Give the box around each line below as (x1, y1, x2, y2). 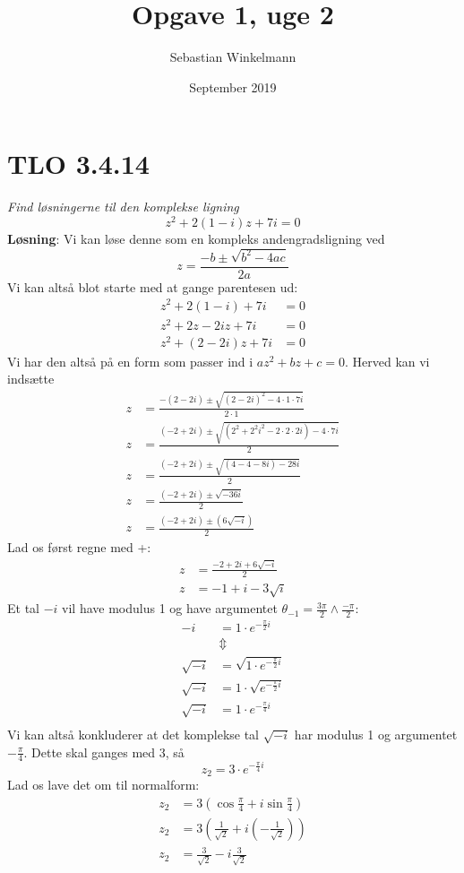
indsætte (7, 369, 55, 388)
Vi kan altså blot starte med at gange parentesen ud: (7, 277, 298, 296)
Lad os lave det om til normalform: (7, 774, 200, 793)
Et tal (7, 599, 39, 618)
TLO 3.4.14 (7, 145, 150, 182)
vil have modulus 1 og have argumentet (62, 599, 278, 618)
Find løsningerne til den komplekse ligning (7, 197, 239, 216)
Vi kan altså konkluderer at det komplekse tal (7, 724, 260, 743)
